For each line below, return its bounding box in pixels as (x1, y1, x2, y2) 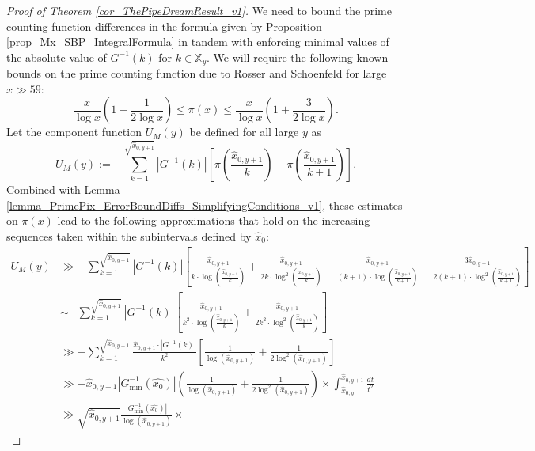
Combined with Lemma (6, 181, 120, 198)
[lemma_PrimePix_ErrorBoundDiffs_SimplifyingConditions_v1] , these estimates (6, 196, 403, 213)
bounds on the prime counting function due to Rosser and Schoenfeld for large (6, 65, 387, 81)
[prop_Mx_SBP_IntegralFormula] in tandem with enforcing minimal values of (6, 33, 389, 50)
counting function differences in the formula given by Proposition (6, 17, 322, 34)
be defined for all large (189, 123, 299, 140)
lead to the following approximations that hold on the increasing (57, 212, 370, 229)
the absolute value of (6, 48, 107, 65)
